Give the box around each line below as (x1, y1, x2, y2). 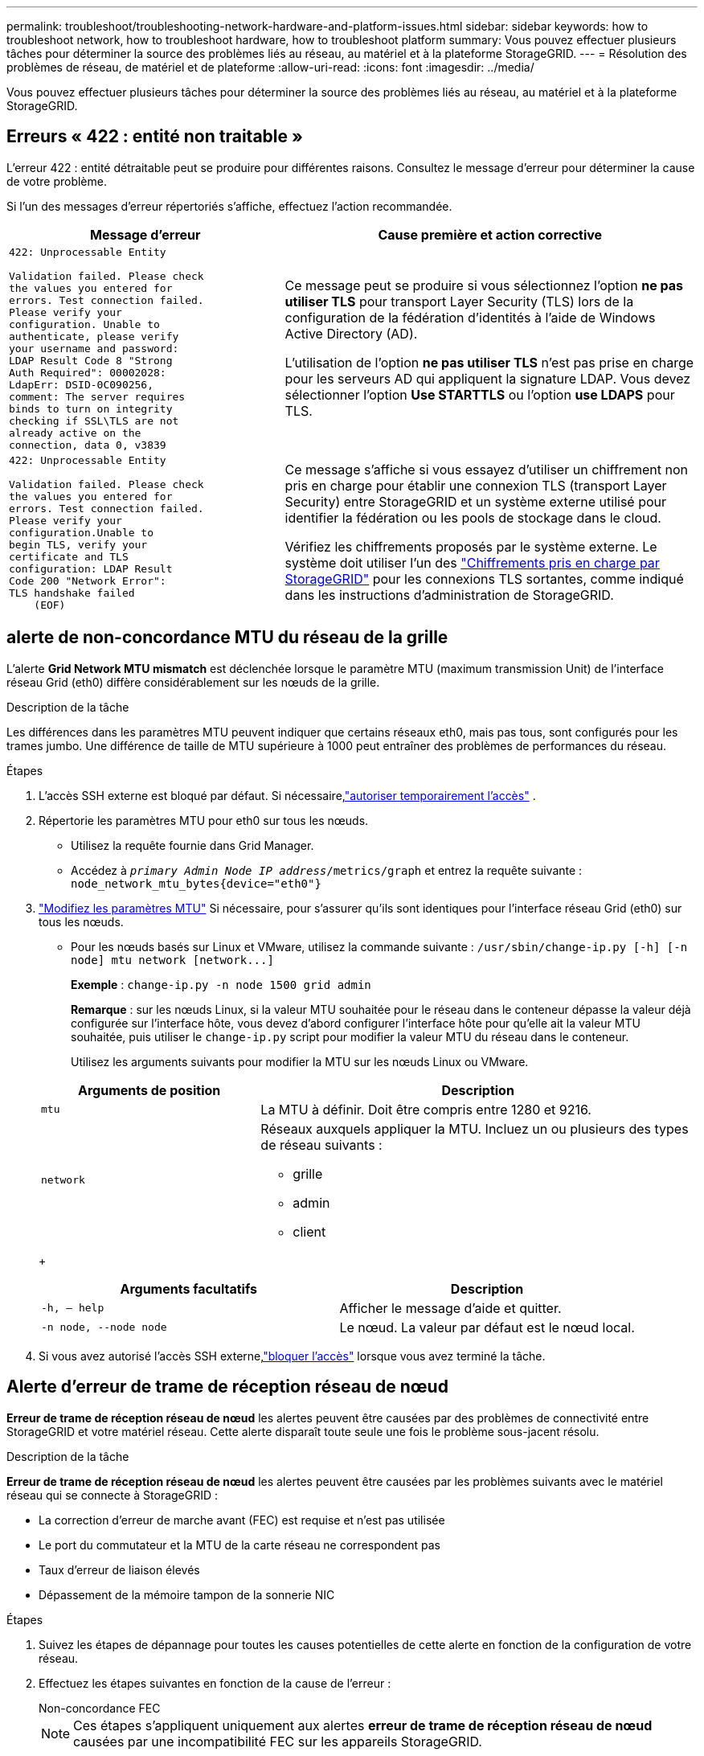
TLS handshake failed (9, 586, 135, 599)
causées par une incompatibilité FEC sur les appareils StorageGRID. (73, 1733, 482, 1750)
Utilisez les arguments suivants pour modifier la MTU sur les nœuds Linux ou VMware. (71, 1054, 529, 1069)
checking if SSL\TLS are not (9, 414, 179, 427)
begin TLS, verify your (9, 538, 148, 551)
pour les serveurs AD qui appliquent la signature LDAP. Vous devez (284, 371, 691, 388)
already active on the (9, 426, 141, 439)
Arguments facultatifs (120, 1280, 257, 1297)
